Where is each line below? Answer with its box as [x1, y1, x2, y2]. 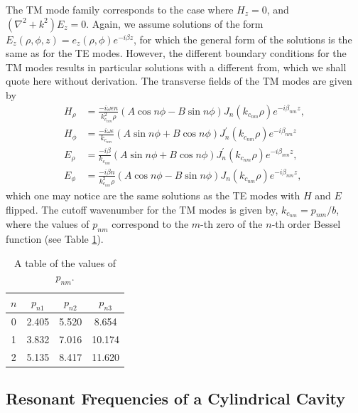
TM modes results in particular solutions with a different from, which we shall [6, 59, 347, 74]
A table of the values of [13, 255, 116, 270]
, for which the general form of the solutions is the [134, 31, 352, 46]
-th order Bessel [271, 216, 341, 231]
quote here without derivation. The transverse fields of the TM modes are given [6, 73, 352, 88]
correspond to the [112, 216, 189, 231]
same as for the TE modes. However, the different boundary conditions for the [6, 46, 347, 61]
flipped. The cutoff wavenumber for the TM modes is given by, [6, 202, 278, 216]
